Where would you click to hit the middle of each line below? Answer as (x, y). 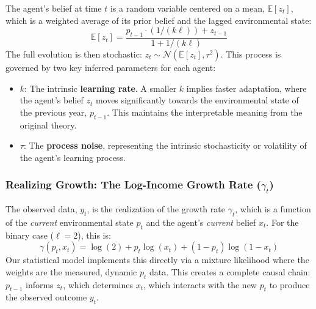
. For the (282, 222)
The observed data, (41, 208)
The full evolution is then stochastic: (74, 54)
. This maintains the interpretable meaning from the (205, 112)
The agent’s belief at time (54, 8)
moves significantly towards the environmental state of (197, 100)
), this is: (94, 235)
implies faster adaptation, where (246, 88)
